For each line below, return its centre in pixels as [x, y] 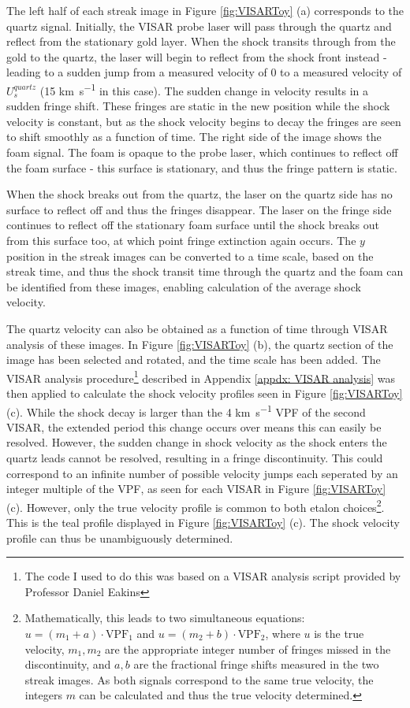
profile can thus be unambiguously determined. [120, 537]
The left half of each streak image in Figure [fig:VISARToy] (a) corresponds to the [205, 10]
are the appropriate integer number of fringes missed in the [248, 649]
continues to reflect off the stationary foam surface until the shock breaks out [193, 225]
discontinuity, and [68, 664]
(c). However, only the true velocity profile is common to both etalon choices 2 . [196, 506]
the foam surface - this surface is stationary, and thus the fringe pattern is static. [202, 167]
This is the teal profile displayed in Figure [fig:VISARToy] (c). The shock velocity [203, 523]
